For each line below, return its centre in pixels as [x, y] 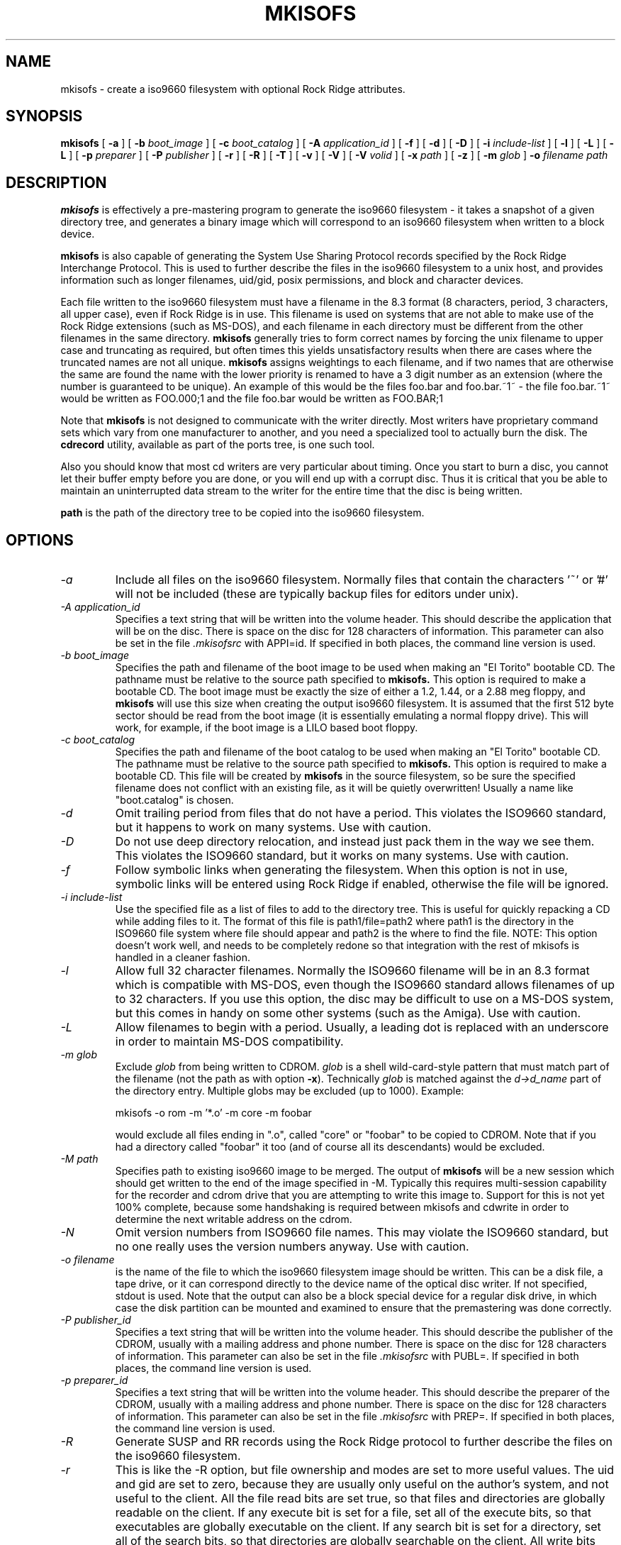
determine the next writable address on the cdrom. [234, 1219]
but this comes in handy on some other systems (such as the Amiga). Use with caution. [348, 1013]
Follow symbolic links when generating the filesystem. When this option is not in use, [341, 870]
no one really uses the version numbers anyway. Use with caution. [292, 1247]
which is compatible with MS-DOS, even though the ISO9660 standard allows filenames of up [365, 985]
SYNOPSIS [44, 116]
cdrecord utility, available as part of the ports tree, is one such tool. [218, 445]
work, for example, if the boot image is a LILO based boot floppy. [267, 728]
